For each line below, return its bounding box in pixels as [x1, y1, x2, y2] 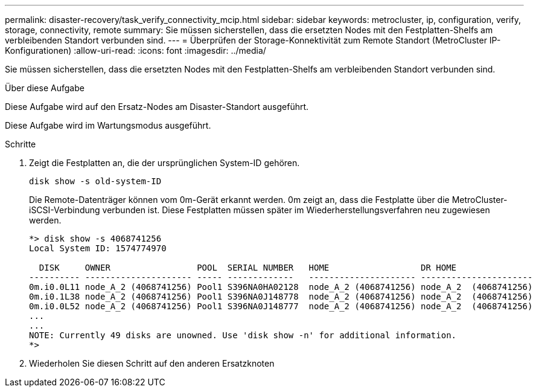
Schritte [5, 139, 36, 149]
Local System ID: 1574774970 [29, 243, 167, 253]
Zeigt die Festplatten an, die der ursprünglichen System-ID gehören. [29, 158, 300, 168]
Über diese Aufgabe [5, 83, 85, 93]
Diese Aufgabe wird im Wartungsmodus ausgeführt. [5, 120, 211, 130]
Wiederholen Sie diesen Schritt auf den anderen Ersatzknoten [29, 358, 275, 368]
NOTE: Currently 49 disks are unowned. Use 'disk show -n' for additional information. [29, 330, 457, 340]
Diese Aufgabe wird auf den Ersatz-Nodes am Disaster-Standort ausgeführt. [5, 101, 309, 112]
